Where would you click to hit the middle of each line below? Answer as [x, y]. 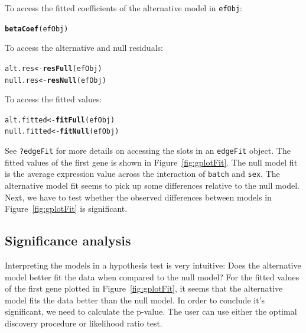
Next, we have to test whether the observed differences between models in [138, 197]
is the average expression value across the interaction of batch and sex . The [142, 174]
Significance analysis [68, 240]
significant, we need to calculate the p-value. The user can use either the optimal [151, 311]
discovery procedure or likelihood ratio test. [84, 323]
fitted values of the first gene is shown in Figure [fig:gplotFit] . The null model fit [151, 162]
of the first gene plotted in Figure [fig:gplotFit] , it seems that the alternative [144, 288]
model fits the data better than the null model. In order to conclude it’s [135, 300]
